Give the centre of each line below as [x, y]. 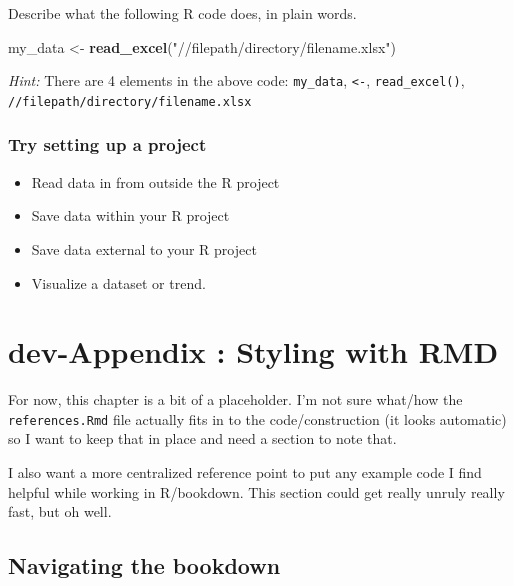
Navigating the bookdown [144, 565]
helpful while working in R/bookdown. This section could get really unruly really [256, 491]
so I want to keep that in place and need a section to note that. [202, 438]
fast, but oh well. [60, 511]
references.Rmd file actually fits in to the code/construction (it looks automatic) [257, 418]
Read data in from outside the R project [155, 181]
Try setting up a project [107, 144]
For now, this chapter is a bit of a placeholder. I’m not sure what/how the [235, 399]
